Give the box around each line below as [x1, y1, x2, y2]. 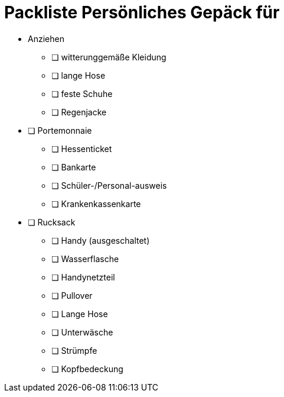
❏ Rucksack [28, 217, 76, 227]
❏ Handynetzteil [51, 272, 115, 282]
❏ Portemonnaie [28, 125, 92, 135]
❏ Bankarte [51, 162, 96, 172]
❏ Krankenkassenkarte [51, 198, 141, 209]
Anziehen [28, 33, 64, 44]
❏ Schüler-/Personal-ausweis [51, 180, 167, 191]
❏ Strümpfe [51, 345, 97, 356]
